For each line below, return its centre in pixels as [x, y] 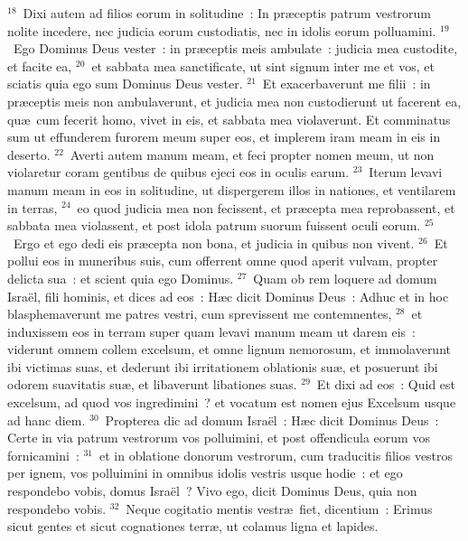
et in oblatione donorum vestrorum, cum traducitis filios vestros [276, 455]
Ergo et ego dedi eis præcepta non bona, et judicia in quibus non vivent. [214, 243]
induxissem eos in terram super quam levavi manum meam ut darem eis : [211, 331]
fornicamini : [43, 455]
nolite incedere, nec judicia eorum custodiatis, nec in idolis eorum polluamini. [222, 30]
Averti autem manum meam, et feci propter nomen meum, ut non [252, 154]
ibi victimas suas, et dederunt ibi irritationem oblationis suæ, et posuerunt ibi [223, 366]
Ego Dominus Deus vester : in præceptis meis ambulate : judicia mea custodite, [235, 48]
